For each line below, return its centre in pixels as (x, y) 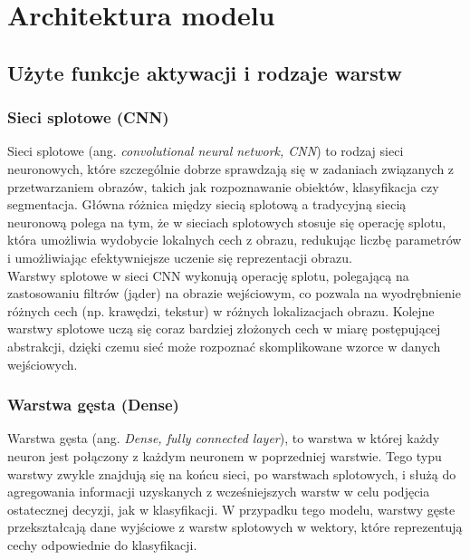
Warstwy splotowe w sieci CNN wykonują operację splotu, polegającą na (208, 275)
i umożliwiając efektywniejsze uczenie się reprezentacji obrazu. (180, 257)
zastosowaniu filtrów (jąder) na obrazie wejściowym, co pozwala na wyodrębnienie (234, 293)
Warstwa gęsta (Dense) (93, 405)
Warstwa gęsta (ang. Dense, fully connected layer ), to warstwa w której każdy (224, 438)
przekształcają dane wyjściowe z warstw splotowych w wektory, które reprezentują (235, 527)
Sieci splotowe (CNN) (88, 117)
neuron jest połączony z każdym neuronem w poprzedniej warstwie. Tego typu (225, 455)
